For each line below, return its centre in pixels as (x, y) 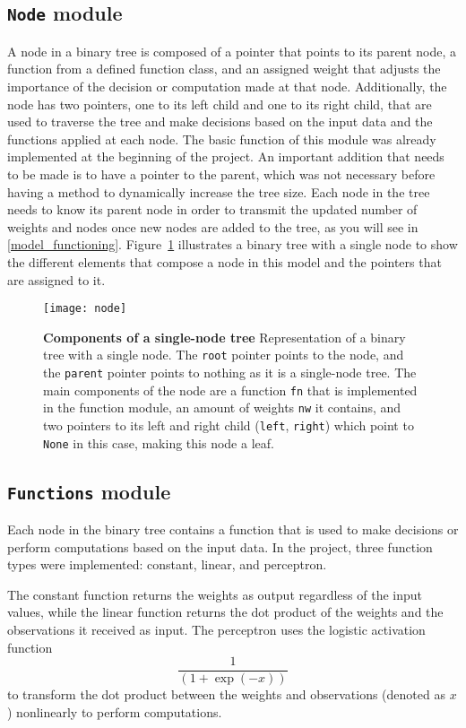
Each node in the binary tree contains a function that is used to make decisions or (233, 529)
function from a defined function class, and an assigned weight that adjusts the (224, 69)
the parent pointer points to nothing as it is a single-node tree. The (230, 372)
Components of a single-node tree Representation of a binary (224, 337)
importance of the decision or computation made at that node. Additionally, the (227, 86)
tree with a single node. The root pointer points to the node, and (224, 355)
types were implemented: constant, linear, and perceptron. (167, 564)
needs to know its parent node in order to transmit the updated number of (212, 209)
